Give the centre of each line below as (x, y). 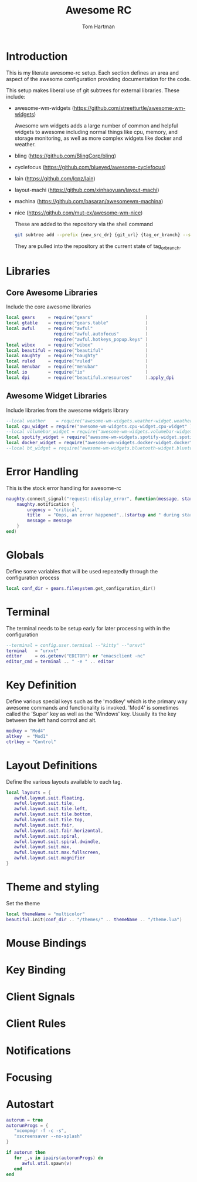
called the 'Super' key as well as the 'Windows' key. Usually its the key (91, 714)
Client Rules (36, 1024)
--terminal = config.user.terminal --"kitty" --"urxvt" (76, 645)
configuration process (33, 577)
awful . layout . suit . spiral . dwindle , (57, 842)
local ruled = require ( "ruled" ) (77, 361)
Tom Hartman (98, 26)
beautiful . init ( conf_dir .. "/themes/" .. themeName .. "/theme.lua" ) (94, 919)
